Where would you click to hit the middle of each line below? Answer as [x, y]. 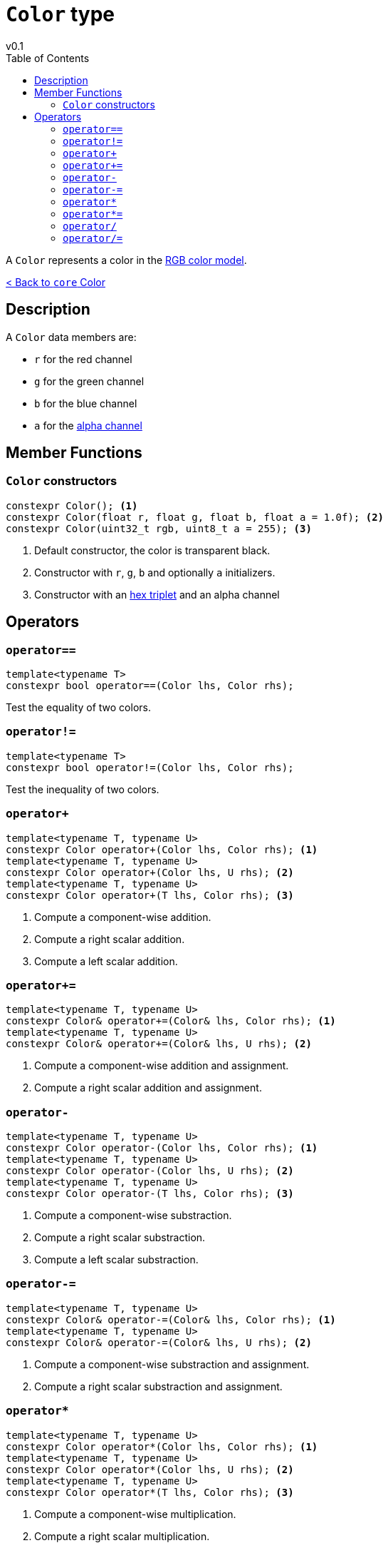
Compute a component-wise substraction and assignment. [172, 1364]
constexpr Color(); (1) [72, 505]
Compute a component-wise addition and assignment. [162, 1066]
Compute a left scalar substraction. [116, 1260]
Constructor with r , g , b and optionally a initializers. [155, 572]
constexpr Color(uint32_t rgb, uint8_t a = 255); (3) [159, 528]
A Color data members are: [71, 337]
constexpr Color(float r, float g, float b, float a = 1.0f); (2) [195, 517]
